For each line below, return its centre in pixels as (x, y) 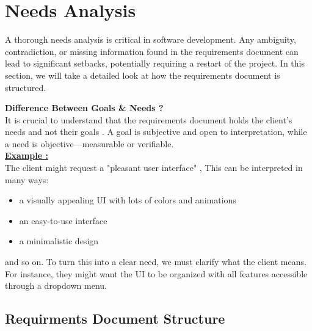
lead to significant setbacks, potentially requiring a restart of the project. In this (155, 63)
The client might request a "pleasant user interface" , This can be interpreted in (154, 168)
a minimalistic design (59, 241)
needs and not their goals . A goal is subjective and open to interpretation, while (156, 132)
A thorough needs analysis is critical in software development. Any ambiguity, (151, 39)
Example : (27, 155)
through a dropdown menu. (56, 286)
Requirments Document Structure (115, 318)
